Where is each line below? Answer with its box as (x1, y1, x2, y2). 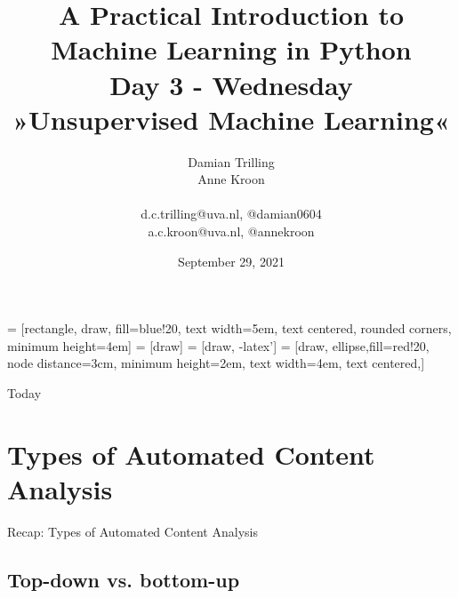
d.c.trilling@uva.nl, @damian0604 (141, 204, 322, 223)
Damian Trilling (188, 152, 275, 171)
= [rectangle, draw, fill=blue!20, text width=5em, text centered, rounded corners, (7, 319, 452, 338)
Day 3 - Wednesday (109, 66, 353, 102)
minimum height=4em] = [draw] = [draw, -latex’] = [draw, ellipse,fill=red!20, (7, 336, 430, 355)
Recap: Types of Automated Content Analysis (7, 522, 258, 540)
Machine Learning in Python (51, 31, 412, 68)
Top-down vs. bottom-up (7, 565, 240, 593)
